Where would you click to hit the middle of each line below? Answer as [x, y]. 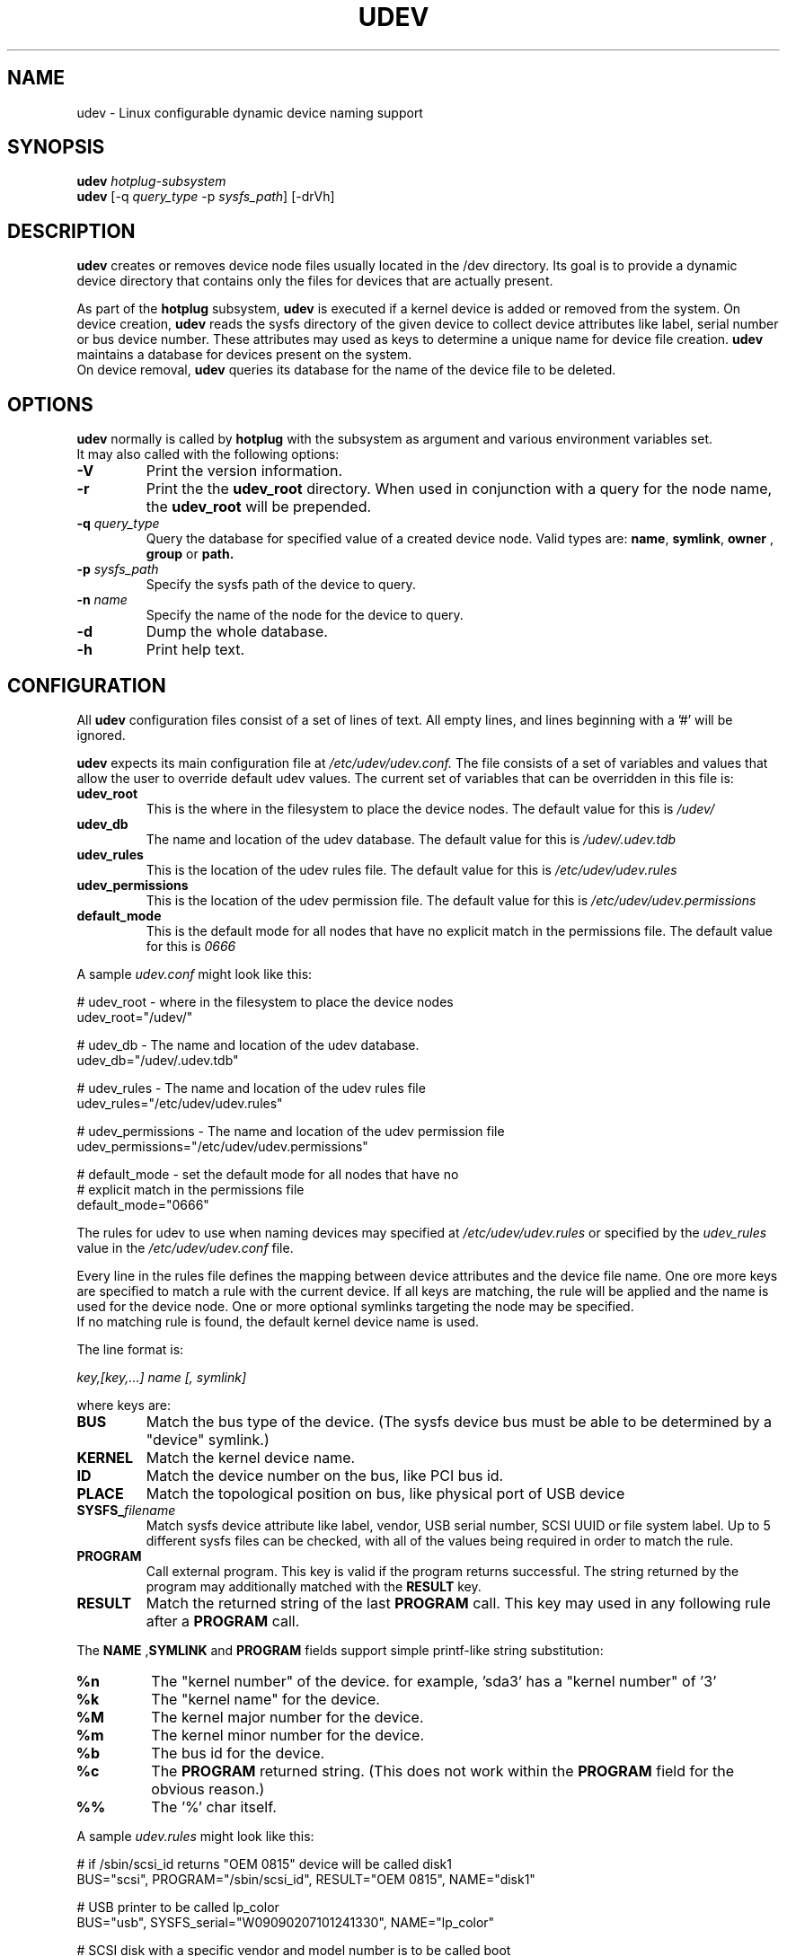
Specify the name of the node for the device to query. [305, 615]
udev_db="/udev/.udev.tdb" [158, 1060]
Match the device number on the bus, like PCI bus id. [325, 1475]
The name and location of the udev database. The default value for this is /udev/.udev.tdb [411, 839]
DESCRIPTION [71, 231]
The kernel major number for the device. [287, 1717]
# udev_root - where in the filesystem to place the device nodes [265, 1001]
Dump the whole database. [237, 632]
